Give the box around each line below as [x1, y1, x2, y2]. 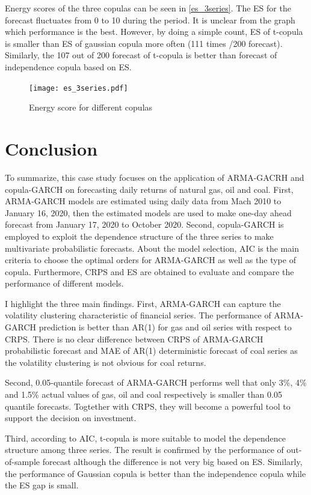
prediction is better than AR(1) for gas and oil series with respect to [38, 321, 292, 333]
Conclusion [5, 136, 98, 160]
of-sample [5, 455, 40, 467]
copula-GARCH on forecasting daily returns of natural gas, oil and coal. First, [5, 183, 294, 195]
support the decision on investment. [5, 411, 137, 424]
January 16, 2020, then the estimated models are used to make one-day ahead [5, 206, 292, 219]
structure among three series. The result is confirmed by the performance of [5, 443, 284, 456]
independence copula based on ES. [5, 60, 132, 73]
